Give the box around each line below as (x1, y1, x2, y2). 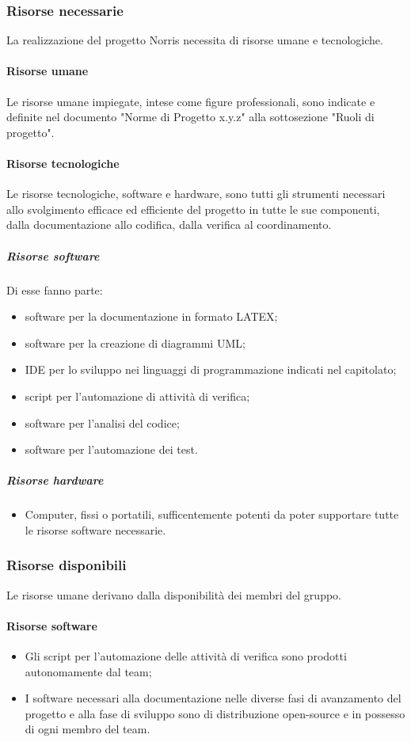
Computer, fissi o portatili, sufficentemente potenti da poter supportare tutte (25, 506, 399, 523)
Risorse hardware (6, 472, 104, 489)
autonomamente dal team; (25, 663, 152, 679)
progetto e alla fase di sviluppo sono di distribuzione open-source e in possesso (25, 705, 405, 721)
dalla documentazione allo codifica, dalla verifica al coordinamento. (6, 216, 332, 233)
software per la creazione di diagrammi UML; (25, 334, 245, 351)
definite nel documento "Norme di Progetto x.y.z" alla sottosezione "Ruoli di (6, 108, 375, 125)
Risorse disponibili (6, 555, 127, 575)
